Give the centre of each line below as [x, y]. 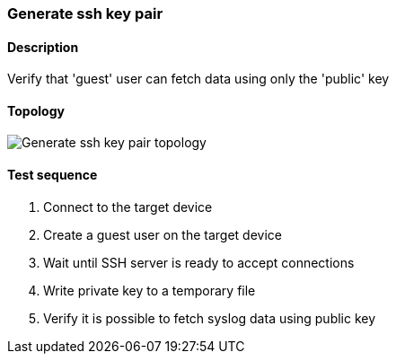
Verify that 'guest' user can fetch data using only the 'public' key [198, 79]
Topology [36, 110]
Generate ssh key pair [85, 13]
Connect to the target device [128, 207]
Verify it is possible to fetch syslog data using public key [210, 318]
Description [43, 47]
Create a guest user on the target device [163, 234]
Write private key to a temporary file [150, 290]
